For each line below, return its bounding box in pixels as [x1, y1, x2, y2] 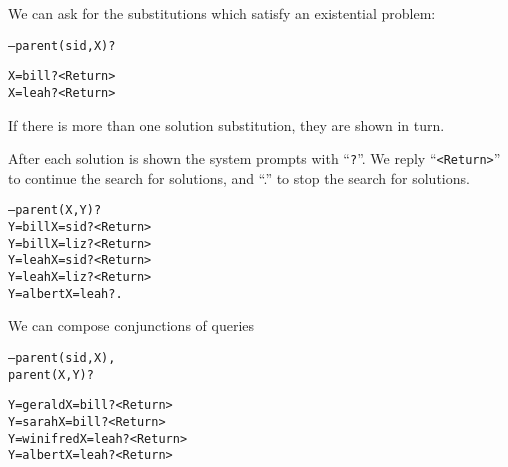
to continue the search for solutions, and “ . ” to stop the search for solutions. [8, 167, 470, 188]
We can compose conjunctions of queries [8, 315, 255, 336]
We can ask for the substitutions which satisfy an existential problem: [8, 3, 436, 23]
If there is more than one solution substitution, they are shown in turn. [8, 114, 445, 135]
